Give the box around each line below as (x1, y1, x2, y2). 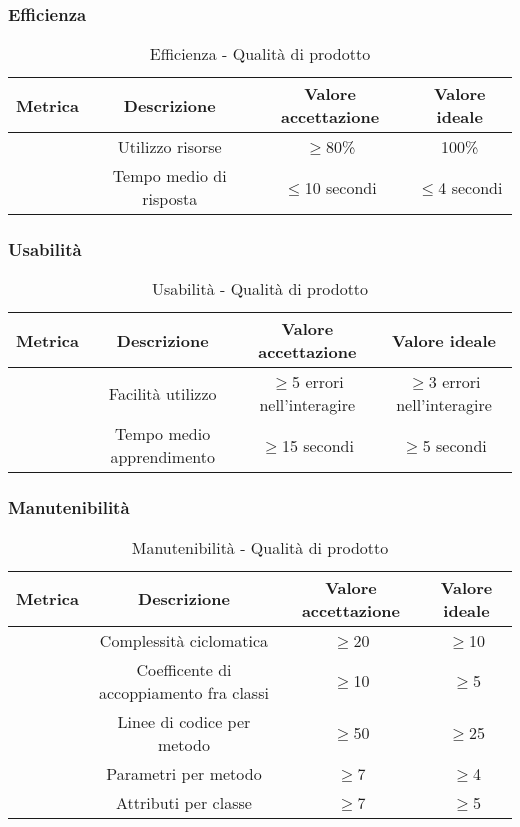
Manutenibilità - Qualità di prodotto (131, 535, 389, 559)
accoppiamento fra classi (98, 680, 269, 704)
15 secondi (281, 433, 354, 457)
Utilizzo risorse (117, 135, 222, 159)
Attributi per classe (116, 790, 252, 814)
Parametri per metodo (106, 761, 262, 785)
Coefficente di (136, 657, 232, 681)
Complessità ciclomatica (99, 628, 269, 652)
